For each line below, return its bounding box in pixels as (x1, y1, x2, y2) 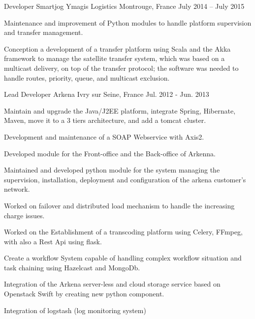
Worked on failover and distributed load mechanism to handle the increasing (4, 200, 235, 210)
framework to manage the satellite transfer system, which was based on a (4, 53, 225, 63)
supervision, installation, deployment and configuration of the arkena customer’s (4, 174, 246, 184)
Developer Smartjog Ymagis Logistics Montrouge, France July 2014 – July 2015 (4, 1, 245, 11)
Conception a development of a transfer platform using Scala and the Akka (4, 43, 231, 54)
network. (4, 184, 30, 194)
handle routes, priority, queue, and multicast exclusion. (4, 72, 170, 83)
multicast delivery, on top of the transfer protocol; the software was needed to (4, 62, 239, 73)
